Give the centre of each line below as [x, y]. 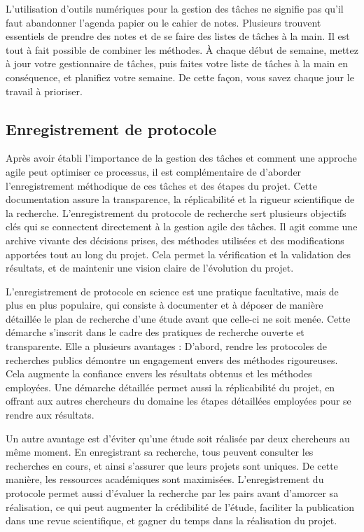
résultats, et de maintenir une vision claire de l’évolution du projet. [150, 268]
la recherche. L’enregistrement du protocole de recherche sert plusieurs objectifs [176, 212]
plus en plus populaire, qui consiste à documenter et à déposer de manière [164, 305]
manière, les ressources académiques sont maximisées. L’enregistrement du [165, 479]
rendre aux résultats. [50, 415]
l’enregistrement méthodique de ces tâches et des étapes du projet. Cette [161, 185]
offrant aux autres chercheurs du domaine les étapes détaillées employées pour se [178, 401]
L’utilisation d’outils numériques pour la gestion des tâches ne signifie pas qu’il [175, 8]
